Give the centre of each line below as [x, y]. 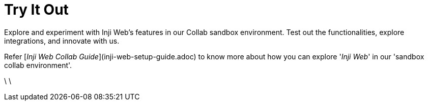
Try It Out [36, 10]
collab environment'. [38, 65]
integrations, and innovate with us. [62, 41]
